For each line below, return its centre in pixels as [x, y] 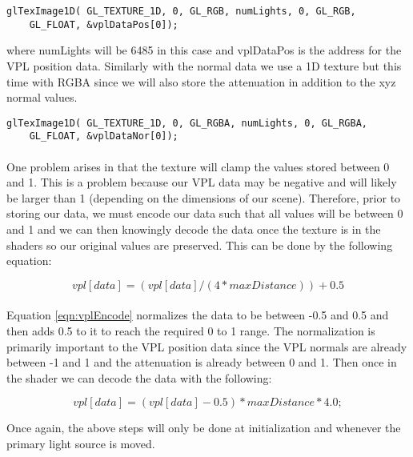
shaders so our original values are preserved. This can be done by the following [200, 245]
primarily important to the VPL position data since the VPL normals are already [207, 346]
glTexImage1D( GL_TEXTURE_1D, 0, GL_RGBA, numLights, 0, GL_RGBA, [187, 123]
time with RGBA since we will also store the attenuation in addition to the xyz [201, 81]
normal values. [42, 97]
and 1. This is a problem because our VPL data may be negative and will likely [202, 182]
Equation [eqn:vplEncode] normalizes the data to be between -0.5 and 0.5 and [198, 315]
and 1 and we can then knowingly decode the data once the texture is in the [194, 228]
